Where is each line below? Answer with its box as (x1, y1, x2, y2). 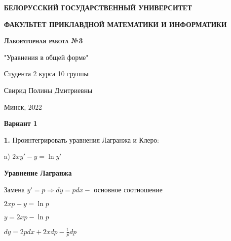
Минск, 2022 (4, 101, 42, 112)
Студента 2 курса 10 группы (4, 68, 89, 79)
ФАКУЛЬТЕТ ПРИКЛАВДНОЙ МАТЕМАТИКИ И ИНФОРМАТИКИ (4, 19, 227, 29)
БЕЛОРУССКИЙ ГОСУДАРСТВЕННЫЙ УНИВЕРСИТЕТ (4, 2, 192, 12)
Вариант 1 (4, 118, 38, 128)
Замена (4, 184, 25, 194)
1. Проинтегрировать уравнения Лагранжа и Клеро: (4, 134, 159, 145)
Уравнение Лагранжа (4, 167, 72, 178)
